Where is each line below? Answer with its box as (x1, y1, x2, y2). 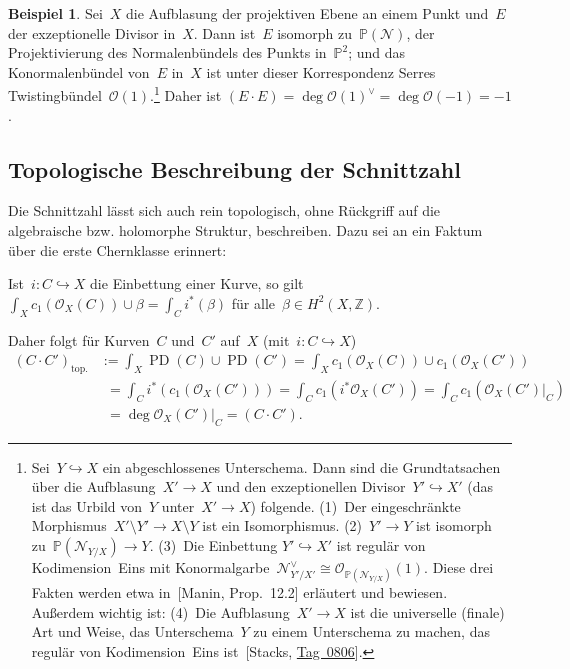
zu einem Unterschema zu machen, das (253, 621, 490, 642)
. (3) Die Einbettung (149, 535, 278, 556)
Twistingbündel (8, 85, 102, 106)
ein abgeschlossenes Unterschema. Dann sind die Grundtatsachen (102, 456, 501, 477)
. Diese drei (424, 557, 494, 578)
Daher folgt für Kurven (8, 329, 150, 350)
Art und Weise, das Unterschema (31, 621, 234, 642)
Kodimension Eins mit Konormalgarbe (31, 557, 270, 578)
